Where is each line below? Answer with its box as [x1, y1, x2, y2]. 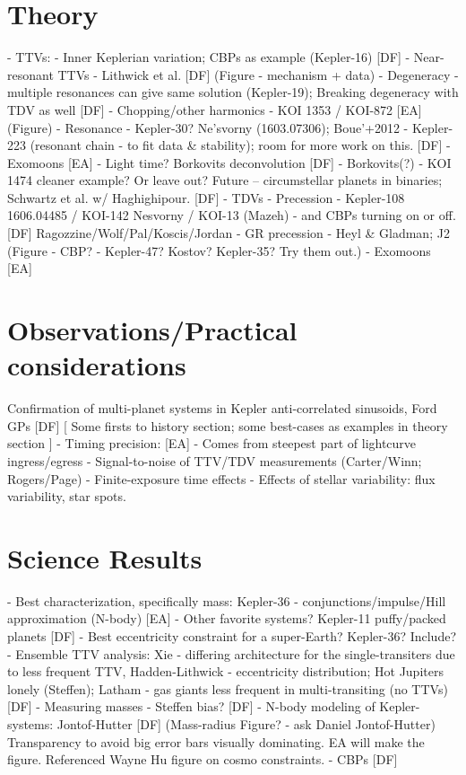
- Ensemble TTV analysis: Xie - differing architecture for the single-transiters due [7, 644, 455, 663]
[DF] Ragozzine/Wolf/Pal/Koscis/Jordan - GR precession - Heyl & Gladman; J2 [7, 224, 450, 242]
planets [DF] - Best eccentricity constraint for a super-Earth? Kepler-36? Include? [7, 627, 457, 646]
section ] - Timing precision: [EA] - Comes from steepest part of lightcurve [7, 434, 417, 453]
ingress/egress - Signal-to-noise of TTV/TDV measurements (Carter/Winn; [7, 451, 422, 470]
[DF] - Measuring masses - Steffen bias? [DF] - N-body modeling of [7, 697, 375, 716]
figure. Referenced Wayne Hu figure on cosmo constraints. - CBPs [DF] [7, 750, 398, 769]
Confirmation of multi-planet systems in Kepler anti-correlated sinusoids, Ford [7, 399, 437, 418]
